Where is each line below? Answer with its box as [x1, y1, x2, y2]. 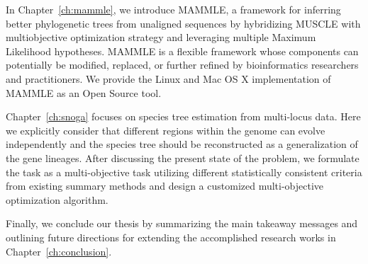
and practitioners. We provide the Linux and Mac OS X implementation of [6, 71, 331, 86]
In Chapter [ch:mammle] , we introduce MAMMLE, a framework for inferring [6, 2, 341, 16]
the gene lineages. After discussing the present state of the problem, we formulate [6, 150, 359, 165]
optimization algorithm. [6, 192, 108, 207]
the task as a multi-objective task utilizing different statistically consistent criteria [6, 164, 362, 179]
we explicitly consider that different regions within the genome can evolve [6, 122, 325, 137]
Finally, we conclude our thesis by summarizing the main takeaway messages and [6, 216, 358, 231]
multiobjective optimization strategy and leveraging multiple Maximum [6, 30, 316, 45]
